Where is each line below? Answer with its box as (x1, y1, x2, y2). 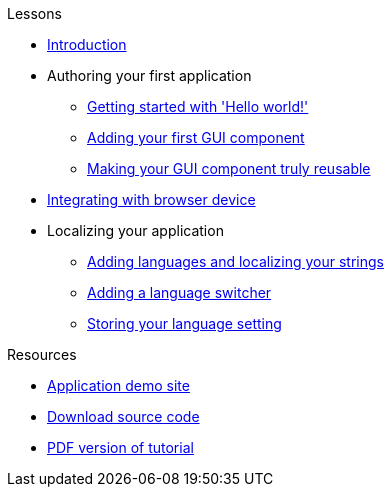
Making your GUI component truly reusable (87, 160, 371, 177)
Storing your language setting (87, 315, 282, 332)
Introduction (47, 36, 127, 53)
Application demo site (47, 377, 190, 394)
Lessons (7, 5, 62, 22)
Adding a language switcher (87, 284, 272, 301)
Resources (7, 346, 77, 363)
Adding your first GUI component (87, 129, 305, 146)
